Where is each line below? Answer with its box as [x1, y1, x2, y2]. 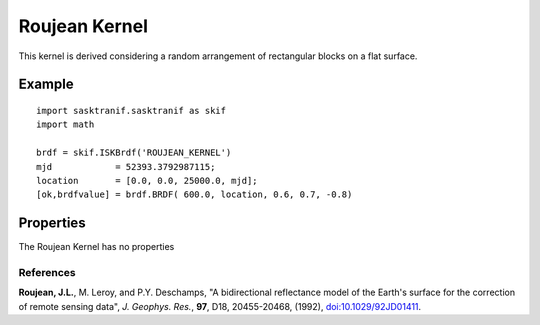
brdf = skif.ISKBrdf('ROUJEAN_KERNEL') [36, 147, 232, 159]
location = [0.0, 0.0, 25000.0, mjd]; [36, 175, 259, 186]
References [18, 265, 76, 279]
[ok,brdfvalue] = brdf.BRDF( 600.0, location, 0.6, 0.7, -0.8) [36, 189, 353, 200]
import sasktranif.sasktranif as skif [36, 105, 227, 116]
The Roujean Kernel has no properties [18, 241, 175, 253]
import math [36, 119, 95, 130]
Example [18, 76, 74, 93]
